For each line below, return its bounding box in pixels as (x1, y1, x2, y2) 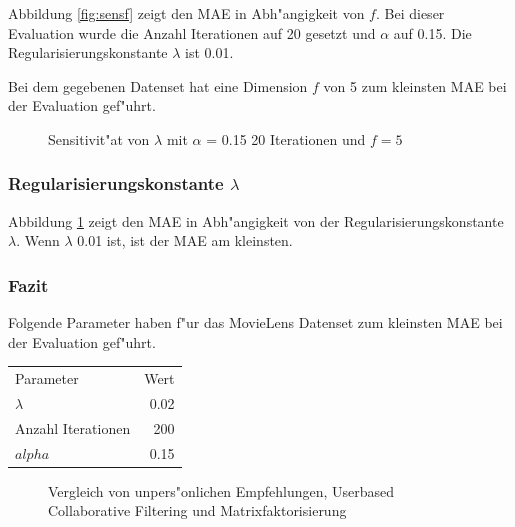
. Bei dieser (375, 3, 445, 23)
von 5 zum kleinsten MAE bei (323, 75, 507, 96)
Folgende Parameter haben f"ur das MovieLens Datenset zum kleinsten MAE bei (8, 312, 503, 333)
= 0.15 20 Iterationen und (206, 128, 366, 149)
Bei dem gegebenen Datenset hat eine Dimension (8, 75, 308, 96)
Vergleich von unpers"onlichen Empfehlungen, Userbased (48, 480, 395, 501)
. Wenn (16, 230, 60, 251)
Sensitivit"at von (48, 128, 150, 149)
